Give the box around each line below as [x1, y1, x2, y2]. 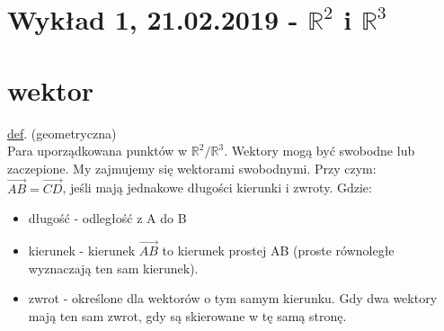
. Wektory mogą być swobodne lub [224, 141, 415, 160]
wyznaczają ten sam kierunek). [28, 258, 199, 277]
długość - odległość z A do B [28, 209, 187, 228]
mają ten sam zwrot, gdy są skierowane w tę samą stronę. [28, 306, 347, 325]
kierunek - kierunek [28, 240, 136, 259]
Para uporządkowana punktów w [7, 141, 188, 160]
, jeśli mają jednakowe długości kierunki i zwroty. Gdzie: [62, 178, 372, 197]
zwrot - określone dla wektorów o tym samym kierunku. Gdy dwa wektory [28, 289, 438, 308]
